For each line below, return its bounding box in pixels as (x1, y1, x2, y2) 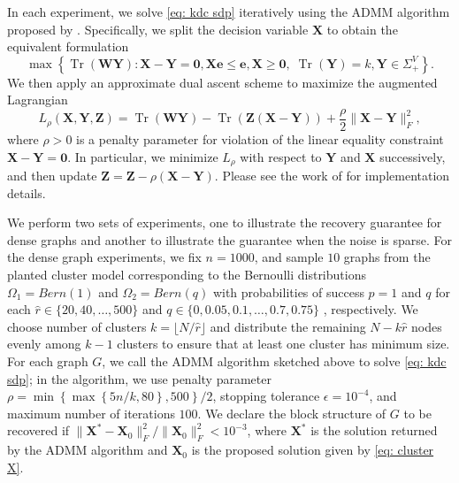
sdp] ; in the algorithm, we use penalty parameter (7, 369, 272, 387)
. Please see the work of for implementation (214, 166, 450, 185)
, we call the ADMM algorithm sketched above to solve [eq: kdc (102, 352, 447, 371)
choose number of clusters (7, 317, 147, 335)
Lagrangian (7, 90, 68, 109)
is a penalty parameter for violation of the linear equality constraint (76, 130, 444, 149)
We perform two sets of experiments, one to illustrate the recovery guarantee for (7, 213, 442, 232)
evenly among (7, 334, 81, 353)
